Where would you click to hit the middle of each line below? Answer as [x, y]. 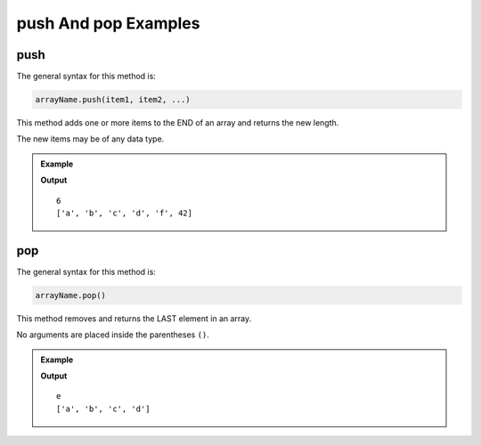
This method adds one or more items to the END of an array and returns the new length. [178, 123]
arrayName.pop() [71, 295]
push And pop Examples [108, 23]
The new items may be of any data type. [90, 139]
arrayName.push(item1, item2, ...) [113, 100]
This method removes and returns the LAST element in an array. [134, 318]
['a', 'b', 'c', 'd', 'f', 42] [125, 213]
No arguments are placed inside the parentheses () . [113, 335]
